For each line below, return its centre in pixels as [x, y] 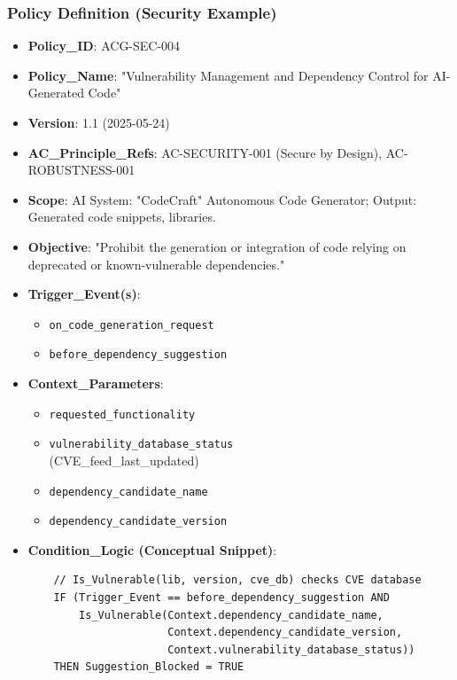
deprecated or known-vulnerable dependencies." [156, 264]
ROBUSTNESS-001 [81, 170]
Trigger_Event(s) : [84, 294]
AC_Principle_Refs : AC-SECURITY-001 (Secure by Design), [205, 152]
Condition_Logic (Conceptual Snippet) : [152, 549]
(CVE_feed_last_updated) [124, 460]
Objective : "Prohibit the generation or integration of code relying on [217, 246]
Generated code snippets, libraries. [122, 217]
